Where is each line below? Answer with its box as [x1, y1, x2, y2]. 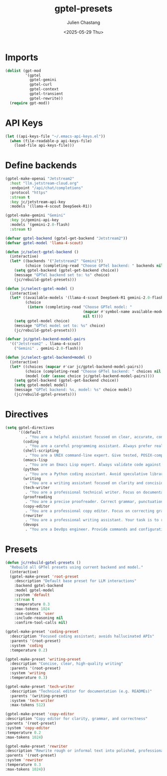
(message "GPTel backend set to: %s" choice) [14, 272, 110, 278]
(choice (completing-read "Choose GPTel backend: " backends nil [25, 263, 164, 269]
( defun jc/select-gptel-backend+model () [5, 355, 92, 360]
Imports [5, 52, 38, 63]
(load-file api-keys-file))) [14, 143, 75, 148]
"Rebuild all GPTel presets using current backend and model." [9, 565, 143, 570]
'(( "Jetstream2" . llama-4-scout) [9, 341, 81, 346]
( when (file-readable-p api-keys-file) [9, 138, 92, 143]
